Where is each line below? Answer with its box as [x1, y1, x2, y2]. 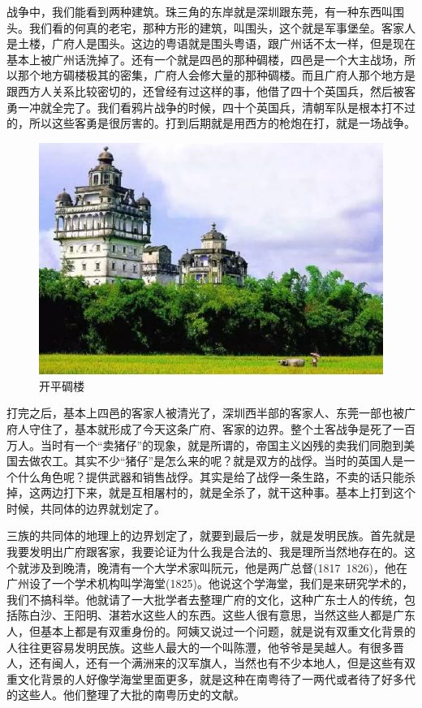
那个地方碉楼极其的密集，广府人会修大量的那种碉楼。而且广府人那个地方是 [17, 67, 416, 84]
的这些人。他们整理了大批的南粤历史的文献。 [6, 686, 245, 703]
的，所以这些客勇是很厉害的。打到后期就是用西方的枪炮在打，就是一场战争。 [6, 114, 416, 132]
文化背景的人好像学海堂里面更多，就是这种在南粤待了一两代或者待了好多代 [17, 670, 416, 687]
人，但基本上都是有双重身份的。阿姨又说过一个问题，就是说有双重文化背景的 [6, 623, 416, 640]
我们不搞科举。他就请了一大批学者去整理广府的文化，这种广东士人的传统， [6, 590, 404, 607]
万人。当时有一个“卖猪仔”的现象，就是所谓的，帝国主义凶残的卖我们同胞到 [6, 436, 404, 453]
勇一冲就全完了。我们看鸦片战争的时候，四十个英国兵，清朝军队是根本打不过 [6, 98, 416, 115]
